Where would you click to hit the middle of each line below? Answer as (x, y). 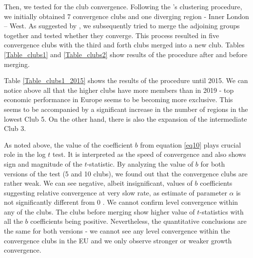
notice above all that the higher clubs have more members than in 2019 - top (119, 90)
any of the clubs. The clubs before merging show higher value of (99, 211)
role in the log (25, 154)
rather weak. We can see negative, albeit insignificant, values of (98, 183)
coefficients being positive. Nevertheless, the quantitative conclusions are (138, 221)
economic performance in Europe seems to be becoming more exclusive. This (118, 99)
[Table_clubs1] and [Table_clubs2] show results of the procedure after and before (126, 54)
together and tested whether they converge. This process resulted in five (112, 35)
